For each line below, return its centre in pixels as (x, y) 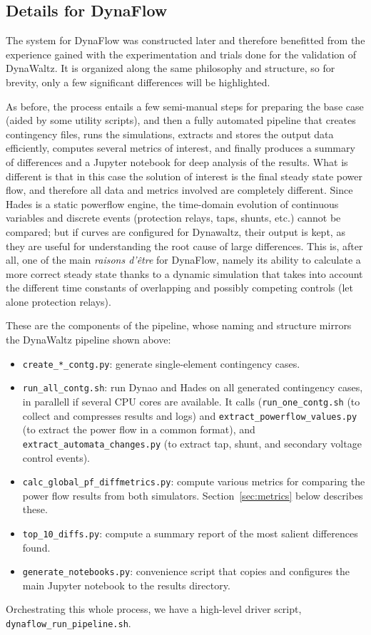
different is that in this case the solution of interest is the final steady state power (184, 176)
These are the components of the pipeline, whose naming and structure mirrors (179, 325)
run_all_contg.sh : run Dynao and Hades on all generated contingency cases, (193, 387)
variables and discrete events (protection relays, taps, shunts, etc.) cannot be (173, 218)
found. (36, 547)
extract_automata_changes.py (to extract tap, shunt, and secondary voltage (192, 443)
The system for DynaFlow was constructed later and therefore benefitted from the (185, 40)
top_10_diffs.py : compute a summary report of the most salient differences (190, 533)
